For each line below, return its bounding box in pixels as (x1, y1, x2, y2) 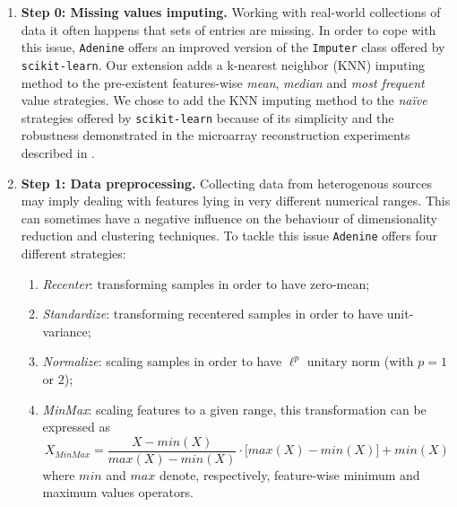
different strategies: (21, 243, 126, 262)
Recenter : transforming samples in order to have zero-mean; (42, 274, 370, 293)
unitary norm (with (306, 352, 414, 371)
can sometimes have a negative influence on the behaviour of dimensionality (21, 208, 437, 227)
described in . (21, 143, 95, 162)
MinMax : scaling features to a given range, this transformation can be (42, 399, 427, 418)
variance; (42, 321, 91, 340)
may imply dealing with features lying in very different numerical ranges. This (21, 191, 451, 210)
